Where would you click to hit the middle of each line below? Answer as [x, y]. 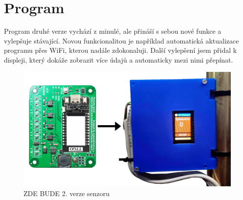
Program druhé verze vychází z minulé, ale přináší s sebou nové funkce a [113, 31]
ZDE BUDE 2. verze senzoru [67, 193]
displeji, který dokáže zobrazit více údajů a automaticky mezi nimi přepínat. [119, 59]
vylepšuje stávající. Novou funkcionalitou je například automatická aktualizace [121, 40]
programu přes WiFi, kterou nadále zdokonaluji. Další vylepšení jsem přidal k [121, 50]
